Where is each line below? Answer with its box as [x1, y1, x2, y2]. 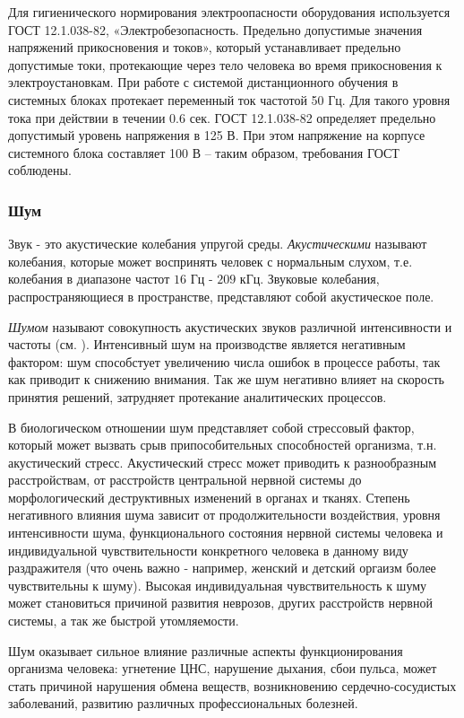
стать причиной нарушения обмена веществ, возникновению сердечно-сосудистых [8, 676, 457, 695]
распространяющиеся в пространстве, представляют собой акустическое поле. [8, 286, 434, 305]
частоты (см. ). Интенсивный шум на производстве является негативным [8, 335, 406, 354]
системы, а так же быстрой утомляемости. [8, 611, 239, 630]
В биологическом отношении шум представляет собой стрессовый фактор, [8, 417, 415, 436]
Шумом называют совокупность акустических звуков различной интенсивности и [8, 317, 452, 336]
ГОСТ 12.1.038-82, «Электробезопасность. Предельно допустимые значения [8, 20, 423, 39]
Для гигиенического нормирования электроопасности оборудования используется [8, 3, 451, 21]
